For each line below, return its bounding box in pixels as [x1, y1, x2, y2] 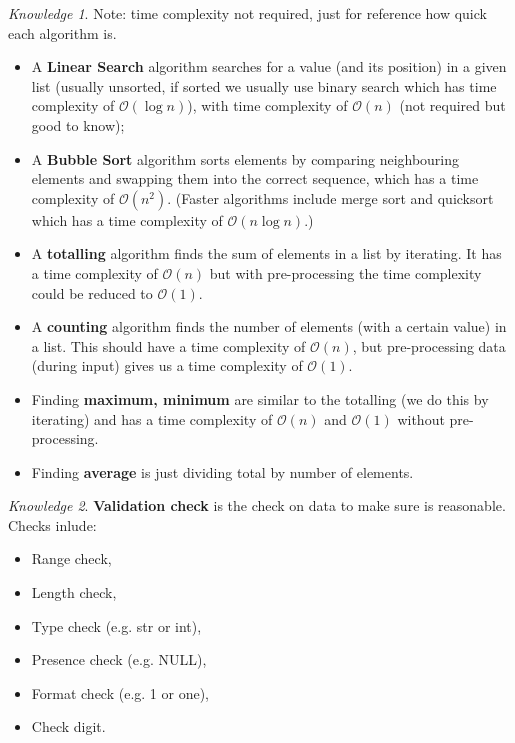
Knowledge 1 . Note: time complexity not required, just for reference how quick [8, 3, 487, 23]
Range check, [31, 548, 112, 569]
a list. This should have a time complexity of [31, 335, 306, 356]
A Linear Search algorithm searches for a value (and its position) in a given [31, 56, 507, 77]
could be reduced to [31, 282, 153, 303]
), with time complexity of [187, 95, 348, 116]
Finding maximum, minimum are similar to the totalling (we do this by [31, 388, 489, 409]
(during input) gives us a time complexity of [31, 355, 303, 376]
